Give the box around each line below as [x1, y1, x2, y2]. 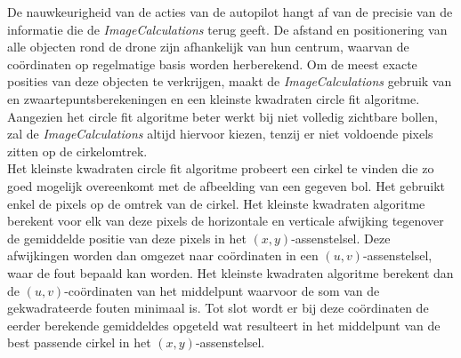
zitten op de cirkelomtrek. [7, 141, 148, 160]
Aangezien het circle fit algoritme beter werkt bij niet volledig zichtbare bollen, [7, 107, 438, 125]
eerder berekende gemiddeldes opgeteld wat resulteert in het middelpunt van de [7, 315, 441, 334]
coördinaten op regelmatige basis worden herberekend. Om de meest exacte [7, 54, 417, 73]
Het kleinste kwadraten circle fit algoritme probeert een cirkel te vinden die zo [7, 159, 434, 178]
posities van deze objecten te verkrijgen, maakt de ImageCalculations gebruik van [7, 72, 452, 91]
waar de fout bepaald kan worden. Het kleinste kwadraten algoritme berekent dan [7, 263, 454, 282]
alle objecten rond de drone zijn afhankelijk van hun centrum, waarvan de [7, 37, 409, 56]
